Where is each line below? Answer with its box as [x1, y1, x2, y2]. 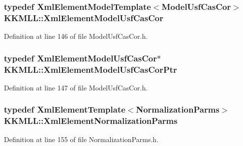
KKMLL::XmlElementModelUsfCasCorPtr [4, 63, 177, 75]
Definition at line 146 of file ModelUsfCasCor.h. [4, 31, 148, 41]
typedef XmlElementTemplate [4, 103, 125, 116]
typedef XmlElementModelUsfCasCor [4, 52, 157, 64]
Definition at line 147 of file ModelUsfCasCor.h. [4, 82, 148, 92]
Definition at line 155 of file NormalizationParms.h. [4, 134, 159, 144]
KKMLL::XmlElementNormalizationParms [4, 115, 178, 127]
